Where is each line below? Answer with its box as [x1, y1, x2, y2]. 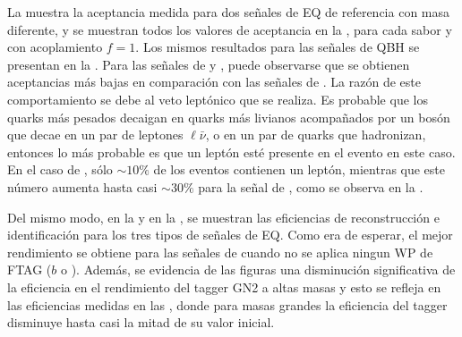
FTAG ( [7, 260, 52, 279]
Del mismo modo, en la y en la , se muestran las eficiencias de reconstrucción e [7, 207, 440, 226]
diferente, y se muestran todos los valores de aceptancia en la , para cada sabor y [7, 20, 452, 38]
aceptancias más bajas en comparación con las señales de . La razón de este [7, 72, 421, 91]
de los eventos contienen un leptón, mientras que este [153, 160, 446, 179]
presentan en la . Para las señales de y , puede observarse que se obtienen [7, 55, 410, 73]
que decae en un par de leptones [7, 125, 184, 144]
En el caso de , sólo [7, 160, 113, 179]
